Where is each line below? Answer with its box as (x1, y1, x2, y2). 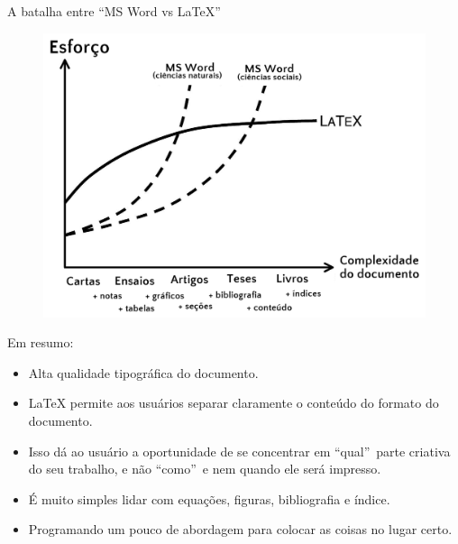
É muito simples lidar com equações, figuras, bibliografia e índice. (28, 489, 390, 508)
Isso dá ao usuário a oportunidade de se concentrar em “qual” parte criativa (28, 441, 451, 460)
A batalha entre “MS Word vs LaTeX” (7, 2, 221, 20)
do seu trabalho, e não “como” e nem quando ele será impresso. (28, 459, 381, 478)
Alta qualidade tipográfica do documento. (28, 363, 259, 382)
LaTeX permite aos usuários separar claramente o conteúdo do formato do (28, 393, 439, 412)
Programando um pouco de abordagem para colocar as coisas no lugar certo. (28, 520, 453, 539)
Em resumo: (7, 333, 74, 352)
